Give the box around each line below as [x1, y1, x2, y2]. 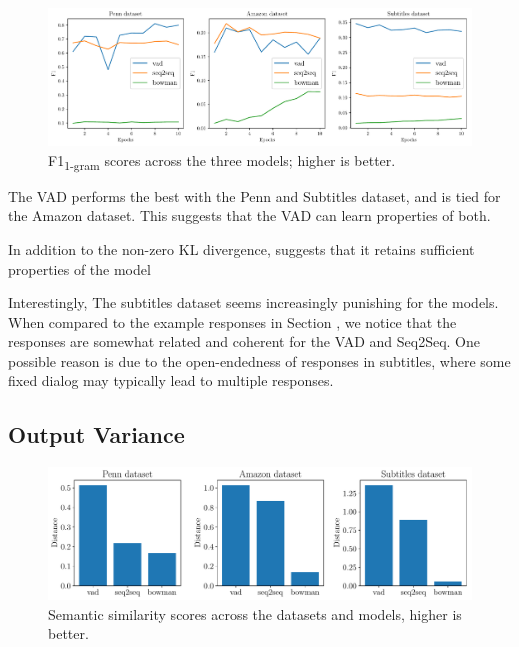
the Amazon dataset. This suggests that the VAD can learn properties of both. [8, 205, 491, 226]
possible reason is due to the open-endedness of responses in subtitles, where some [8, 350, 511, 371]
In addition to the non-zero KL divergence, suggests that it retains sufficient [8, 238, 475, 259]
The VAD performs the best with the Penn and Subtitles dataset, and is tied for [8, 185, 501, 206]
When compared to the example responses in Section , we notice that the [8, 311, 457, 332]
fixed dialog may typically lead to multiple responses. [8, 370, 334, 391]
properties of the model [8, 258, 151, 279]
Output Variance [8, 419, 185, 450]
